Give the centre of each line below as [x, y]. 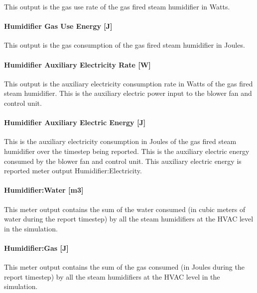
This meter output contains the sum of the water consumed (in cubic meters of [125, 209]
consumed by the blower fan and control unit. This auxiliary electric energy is [123, 161]
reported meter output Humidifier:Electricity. [73, 171]
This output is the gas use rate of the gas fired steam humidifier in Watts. [117, 6]
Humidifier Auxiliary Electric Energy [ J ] [75, 122]
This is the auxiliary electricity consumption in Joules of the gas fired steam [120, 141]
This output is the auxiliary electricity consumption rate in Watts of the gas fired [128, 83]
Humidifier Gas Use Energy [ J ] [58, 26]
